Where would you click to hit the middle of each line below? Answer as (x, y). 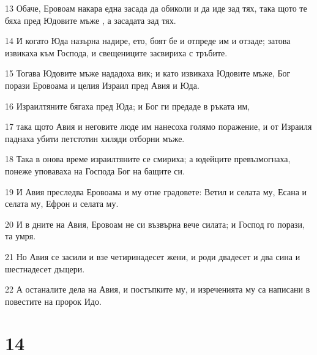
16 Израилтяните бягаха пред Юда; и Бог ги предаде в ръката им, (128, 106)
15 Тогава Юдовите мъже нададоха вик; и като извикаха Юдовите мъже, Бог (148, 73)
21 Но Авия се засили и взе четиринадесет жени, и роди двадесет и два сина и (153, 256)
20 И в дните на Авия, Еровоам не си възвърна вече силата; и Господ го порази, (155, 224)
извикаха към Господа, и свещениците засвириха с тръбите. (116, 52)
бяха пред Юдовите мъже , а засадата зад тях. (91, 20)
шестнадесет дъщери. (45, 268)
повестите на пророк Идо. (53, 301)
